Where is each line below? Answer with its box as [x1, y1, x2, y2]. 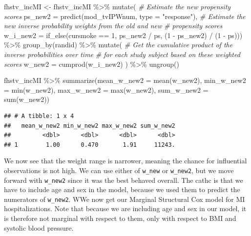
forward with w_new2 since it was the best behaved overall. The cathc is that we [4, 175, 243, 185]
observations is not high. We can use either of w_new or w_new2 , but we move [4, 165, 234, 175]
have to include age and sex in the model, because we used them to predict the [4, 184, 240, 195]
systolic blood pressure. [4, 222, 74, 233]
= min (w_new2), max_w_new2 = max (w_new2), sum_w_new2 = [4, 84, 209, 95]
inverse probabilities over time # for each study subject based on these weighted [4, 49, 240, 59]
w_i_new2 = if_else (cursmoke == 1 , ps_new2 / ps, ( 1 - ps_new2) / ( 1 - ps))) [4, 30, 243, 40]
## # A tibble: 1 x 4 [4, 112, 74, 119]
